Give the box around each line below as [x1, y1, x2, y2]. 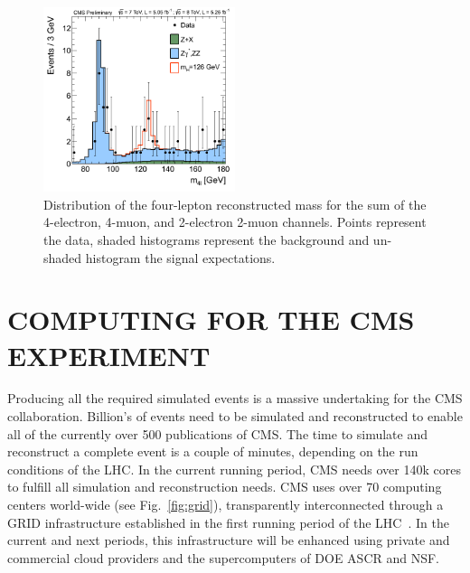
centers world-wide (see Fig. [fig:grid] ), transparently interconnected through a [7, 495, 444, 514]
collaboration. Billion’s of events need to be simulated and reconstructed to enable [7, 407, 463, 426]
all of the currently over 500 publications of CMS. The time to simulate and [7, 424, 428, 443]
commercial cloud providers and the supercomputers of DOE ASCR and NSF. [7, 548, 440, 567]
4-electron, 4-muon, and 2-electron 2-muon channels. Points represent [43, 212, 427, 231]
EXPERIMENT [7, 336, 211, 373]
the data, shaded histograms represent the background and [43, 230, 370, 249]
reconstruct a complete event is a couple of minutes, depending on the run [7, 442, 418, 461]
